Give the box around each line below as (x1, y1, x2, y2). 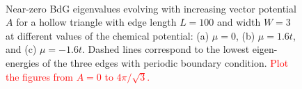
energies (6, 55, 40, 70)
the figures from (6, 69, 73, 83)
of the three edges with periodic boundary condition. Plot (42, 55, 289, 70)
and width (217, 15, 261, 29)
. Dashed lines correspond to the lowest (81, 42, 250, 56)
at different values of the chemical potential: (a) (6, 28, 209, 42)
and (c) (6, 42, 37, 56)
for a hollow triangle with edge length (16, 15, 177, 29)
